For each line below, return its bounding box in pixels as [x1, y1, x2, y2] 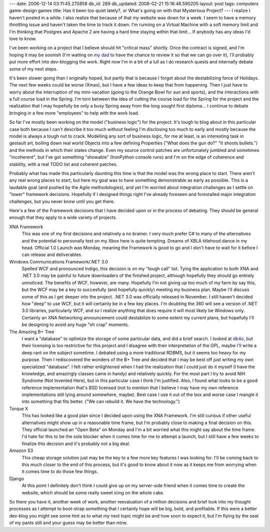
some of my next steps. [9, 65, 58, 72]
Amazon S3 [9, 447, 33, 453]
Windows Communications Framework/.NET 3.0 [9, 258, 108, 264]
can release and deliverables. [21, 251, 82, 257]
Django [9, 475, 24, 481]
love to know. [9, 35, 37, 41]
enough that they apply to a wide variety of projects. [9, 214, 117, 220]
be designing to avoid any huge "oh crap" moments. [21, 321, 129, 327]
